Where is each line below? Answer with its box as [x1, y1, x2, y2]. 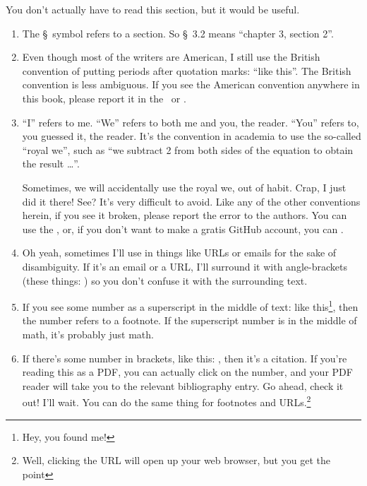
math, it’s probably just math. [22, 326, 154, 341]
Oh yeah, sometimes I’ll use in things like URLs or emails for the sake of [22, 245, 337, 260]
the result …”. [22, 156, 80, 171]
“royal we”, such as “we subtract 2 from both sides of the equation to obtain [22, 142, 354, 157]
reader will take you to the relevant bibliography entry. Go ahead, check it [22, 378, 344, 393]
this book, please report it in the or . [22, 90, 186, 105]
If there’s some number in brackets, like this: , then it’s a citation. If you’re [22, 350, 347, 365]
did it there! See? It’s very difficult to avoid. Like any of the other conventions [22, 194, 361, 208]
